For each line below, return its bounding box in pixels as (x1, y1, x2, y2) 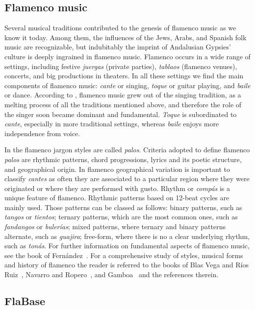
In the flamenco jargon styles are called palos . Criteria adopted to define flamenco (4, 144, 250, 155)
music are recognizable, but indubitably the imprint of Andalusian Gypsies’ (4, 42, 231, 52)
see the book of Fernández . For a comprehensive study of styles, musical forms (4, 250, 243, 260)
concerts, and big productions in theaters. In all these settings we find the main (4, 71, 244, 81)
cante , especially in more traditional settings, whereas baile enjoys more (4, 119, 219, 129)
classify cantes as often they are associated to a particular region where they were (4, 173, 250, 184)
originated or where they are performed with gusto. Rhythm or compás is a (4, 183, 230, 193)
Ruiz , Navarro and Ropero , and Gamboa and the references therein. (4, 269, 219, 280)
